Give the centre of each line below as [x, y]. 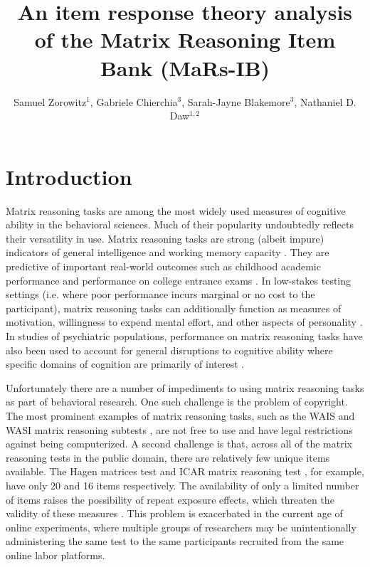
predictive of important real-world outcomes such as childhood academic [163, 266]
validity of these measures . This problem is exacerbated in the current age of [174, 513]
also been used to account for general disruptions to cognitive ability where [169, 350]
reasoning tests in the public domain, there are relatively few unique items [168, 457]
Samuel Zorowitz [50, 101]
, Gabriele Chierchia [134, 101]
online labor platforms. [55, 555]
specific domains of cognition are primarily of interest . [125, 364]
